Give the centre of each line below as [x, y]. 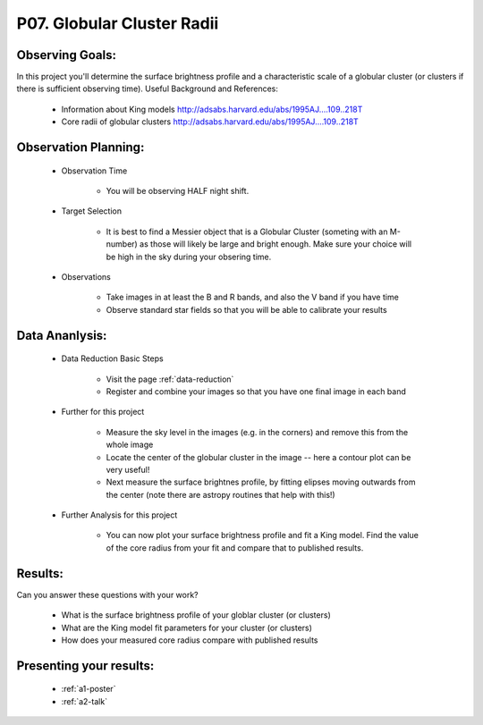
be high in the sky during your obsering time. [189, 257]
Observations [86, 276]
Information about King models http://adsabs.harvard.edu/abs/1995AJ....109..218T [212, 109]
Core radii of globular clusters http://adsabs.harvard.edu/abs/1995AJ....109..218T [210, 122]
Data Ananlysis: [62, 335]
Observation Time [94, 171]
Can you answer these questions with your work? [107, 594]
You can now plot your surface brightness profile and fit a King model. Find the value [263, 535]
